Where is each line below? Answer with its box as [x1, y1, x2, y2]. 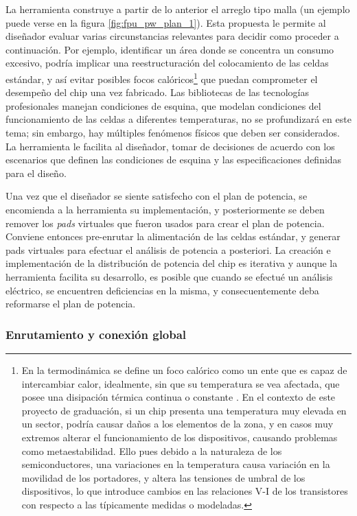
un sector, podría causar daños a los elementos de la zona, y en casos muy [21, 417, 334, 431]
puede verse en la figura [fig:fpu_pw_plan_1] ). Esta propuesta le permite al [5, 15, 326, 30]
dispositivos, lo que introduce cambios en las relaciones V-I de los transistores [21, 484, 348, 498]
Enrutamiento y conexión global [5, 325, 187, 342]
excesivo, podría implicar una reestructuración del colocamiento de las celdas [5, 56, 329, 70]
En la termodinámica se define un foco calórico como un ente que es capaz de [21, 362, 347, 377]
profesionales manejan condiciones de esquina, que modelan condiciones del [5, 98, 321, 113]
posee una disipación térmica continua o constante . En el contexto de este [21, 390, 336, 404]
